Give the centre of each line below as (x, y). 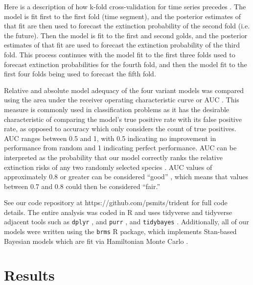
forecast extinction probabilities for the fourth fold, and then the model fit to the (126, 64)
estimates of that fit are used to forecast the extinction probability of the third (122, 45)
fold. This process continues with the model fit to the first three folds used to (120, 54)
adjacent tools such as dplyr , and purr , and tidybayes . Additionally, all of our (126, 222)
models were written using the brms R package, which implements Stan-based (120, 231)
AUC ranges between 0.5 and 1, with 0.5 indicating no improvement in (110, 138)
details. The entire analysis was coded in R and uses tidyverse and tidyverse (118, 212)
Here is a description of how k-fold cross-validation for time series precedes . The (125, 6)
